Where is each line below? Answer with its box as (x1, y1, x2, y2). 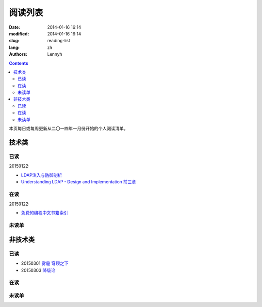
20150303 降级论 (21, 267, 56, 273)
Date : (9, 24, 20, 30)
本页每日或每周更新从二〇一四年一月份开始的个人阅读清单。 (9, 126, 128, 131)
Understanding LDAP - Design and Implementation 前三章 (21, 178, 136, 184)
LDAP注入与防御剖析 (21, 172, 63, 178)
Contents (9, 60, 29, 66)
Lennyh (47, 51, 63, 57)
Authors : (9, 51, 28, 57)
